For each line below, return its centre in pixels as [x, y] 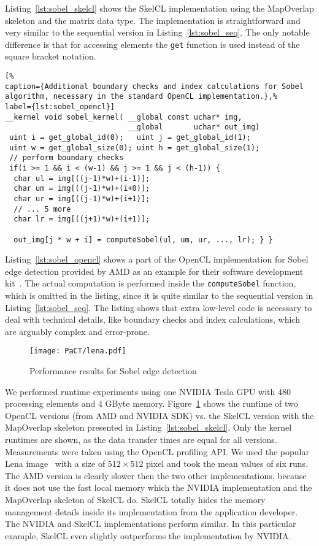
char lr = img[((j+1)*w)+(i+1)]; [82, 219]
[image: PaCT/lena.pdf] [78, 351]
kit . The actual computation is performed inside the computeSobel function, [151, 283]
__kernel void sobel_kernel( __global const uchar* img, [124, 117]
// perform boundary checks [67, 158]
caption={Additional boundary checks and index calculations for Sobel [154, 86]
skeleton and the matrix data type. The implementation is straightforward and [153, 20]
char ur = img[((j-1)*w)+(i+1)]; [82, 198]
